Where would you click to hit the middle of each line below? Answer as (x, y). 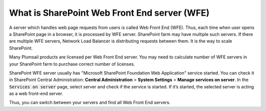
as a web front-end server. (36, 94)
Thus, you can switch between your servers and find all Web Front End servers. (90, 103)
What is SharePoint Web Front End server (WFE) (109, 13)
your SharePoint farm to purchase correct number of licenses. (72, 64)
